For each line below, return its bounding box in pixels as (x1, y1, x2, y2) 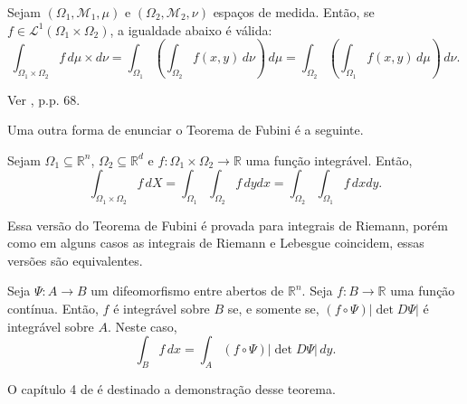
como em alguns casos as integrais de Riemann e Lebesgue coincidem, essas (7, 233, 424, 252)
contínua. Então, (7, 299, 99, 318)
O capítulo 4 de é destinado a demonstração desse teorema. (7, 380, 336, 398)
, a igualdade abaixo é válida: (110, 20, 272, 39)
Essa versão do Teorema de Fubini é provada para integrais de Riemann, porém (7, 215, 448, 234)
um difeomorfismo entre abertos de (91, 281, 284, 300)
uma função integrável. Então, (245, 150, 413, 169)
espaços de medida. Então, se (213, 3, 375, 21)
